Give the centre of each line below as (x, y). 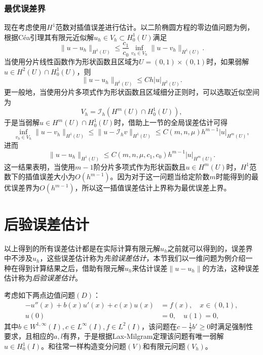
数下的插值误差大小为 (40, 176)
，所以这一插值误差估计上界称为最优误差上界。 (153, 188)
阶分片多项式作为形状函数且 (140, 166)
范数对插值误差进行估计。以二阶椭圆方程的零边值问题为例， (155, 27)
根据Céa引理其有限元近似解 (49, 37)
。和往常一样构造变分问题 (84, 346)
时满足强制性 (232, 326)
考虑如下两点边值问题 (40, 294)
